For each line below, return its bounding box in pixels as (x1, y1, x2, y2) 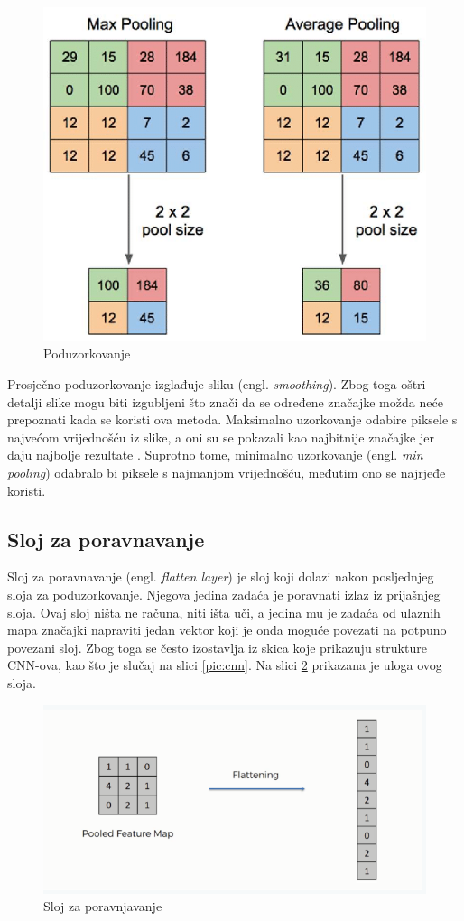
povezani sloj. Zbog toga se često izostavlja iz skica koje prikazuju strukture (7, 637, 427, 656)
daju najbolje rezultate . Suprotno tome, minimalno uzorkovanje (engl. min (7, 445, 423, 464)
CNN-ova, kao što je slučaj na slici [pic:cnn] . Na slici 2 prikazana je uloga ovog (7, 656, 442, 674)
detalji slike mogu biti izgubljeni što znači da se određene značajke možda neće (7, 392, 443, 411)
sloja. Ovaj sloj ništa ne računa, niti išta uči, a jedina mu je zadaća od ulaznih (7, 602, 441, 621)
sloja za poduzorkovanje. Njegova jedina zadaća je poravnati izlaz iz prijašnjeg (7, 585, 441, 603)
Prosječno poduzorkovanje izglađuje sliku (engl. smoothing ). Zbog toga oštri (7, 375, 426, 394)
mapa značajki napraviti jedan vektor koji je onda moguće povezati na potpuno (7, 620, 447, 639)
